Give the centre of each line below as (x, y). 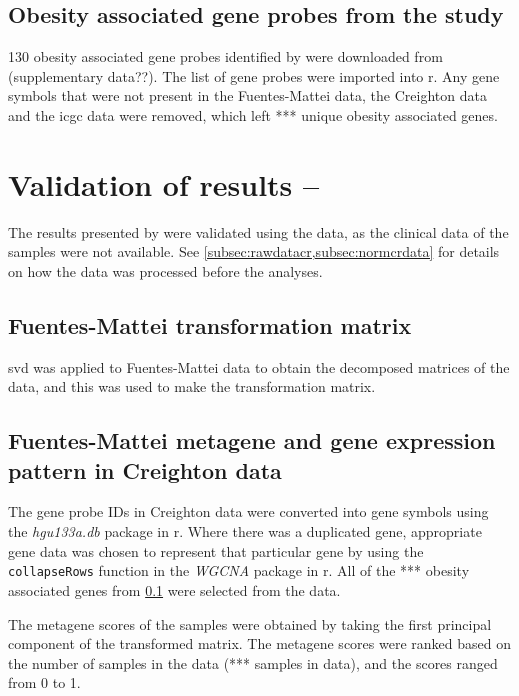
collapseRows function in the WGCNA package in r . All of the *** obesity (239, 570)
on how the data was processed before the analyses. (165, 270)
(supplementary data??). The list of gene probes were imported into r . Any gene (254, 75)
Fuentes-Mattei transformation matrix (210, 324)
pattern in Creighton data (145, 469)
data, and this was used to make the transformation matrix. (192, 386)
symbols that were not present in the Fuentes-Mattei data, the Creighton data (247, 95)
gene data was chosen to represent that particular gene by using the (216, 550)
